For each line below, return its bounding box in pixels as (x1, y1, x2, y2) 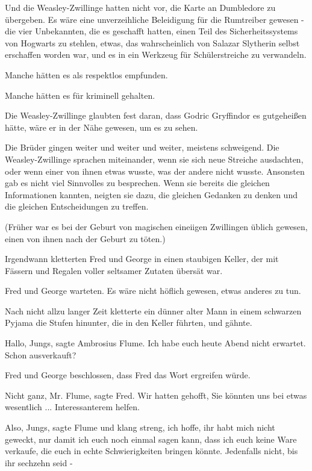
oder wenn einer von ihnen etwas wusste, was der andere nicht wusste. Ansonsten (5, 164, 305, 177)
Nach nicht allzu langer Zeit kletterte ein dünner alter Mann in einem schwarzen (5, 304, 302, 317)
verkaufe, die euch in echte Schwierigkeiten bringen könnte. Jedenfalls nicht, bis (5, 444, 298, 457)
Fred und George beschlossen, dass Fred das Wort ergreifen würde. (5, 369, 251, 381)
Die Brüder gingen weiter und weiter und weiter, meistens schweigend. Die (5, 141, 279, 154)
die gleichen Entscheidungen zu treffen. (5, 200, 149, 213)
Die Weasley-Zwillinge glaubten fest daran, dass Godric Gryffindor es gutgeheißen (5, 109, 307, 122)
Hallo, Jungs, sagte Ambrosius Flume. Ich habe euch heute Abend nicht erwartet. (5, 337, 306, 349)
